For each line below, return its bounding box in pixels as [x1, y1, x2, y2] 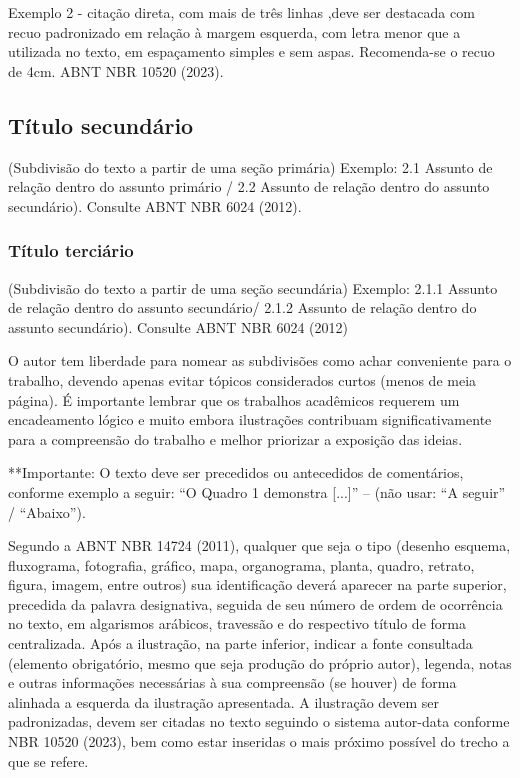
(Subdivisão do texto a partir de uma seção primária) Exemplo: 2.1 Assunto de [8, 156, 493, 177]
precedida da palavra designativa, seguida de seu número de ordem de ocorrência [8, 593, 503, 614]
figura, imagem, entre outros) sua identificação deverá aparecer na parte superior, [8, 574, 507, 595]
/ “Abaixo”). [8, 501, 86, 522]
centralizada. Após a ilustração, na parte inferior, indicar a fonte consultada [8, 633, 473, 654]
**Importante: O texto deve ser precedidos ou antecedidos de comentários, [8, 462, 464, 483]
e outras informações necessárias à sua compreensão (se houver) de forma [8, 672, 457, 693]
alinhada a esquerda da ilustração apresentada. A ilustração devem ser [8, 691, 440, 712]
